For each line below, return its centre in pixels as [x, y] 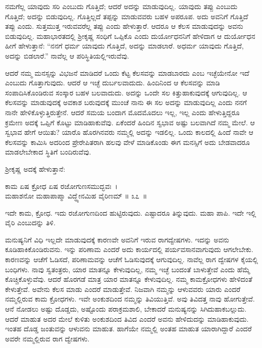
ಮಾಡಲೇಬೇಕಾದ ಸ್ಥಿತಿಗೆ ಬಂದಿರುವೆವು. [48, 152]
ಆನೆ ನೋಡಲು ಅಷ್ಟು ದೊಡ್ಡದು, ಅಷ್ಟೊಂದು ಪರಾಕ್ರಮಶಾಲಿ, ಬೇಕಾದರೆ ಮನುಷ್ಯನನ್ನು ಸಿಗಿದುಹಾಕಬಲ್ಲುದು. [126, 309]
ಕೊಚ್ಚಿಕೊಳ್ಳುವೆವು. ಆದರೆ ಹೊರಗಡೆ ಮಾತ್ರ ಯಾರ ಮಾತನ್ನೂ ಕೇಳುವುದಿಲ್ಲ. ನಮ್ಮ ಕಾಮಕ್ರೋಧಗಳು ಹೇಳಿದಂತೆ [129, 279]
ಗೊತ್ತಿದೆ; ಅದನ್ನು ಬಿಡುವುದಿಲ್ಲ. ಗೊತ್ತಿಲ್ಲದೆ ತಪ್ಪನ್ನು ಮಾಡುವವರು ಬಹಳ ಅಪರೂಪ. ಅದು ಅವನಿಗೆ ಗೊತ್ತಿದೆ [127, 16]
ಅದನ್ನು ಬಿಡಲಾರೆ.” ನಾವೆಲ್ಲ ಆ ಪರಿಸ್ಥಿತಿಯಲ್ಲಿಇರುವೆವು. [67, 55]
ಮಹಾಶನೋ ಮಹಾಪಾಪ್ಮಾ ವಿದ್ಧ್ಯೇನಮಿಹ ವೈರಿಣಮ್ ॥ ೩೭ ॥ [76, 196]
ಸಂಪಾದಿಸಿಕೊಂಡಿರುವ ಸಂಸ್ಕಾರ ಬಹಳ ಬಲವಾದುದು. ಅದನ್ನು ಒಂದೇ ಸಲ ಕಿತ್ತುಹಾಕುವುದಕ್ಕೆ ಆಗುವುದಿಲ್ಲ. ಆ [126, 92]
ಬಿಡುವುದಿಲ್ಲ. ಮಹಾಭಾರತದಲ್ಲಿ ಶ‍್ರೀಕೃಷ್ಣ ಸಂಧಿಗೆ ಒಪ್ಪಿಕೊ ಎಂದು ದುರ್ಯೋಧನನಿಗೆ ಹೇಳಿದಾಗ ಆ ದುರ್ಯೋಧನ [130, 36]
